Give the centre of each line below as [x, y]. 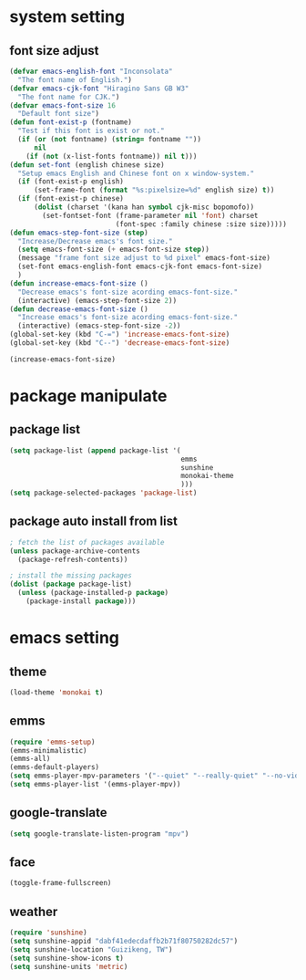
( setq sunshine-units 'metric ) [69, 966]
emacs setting [65, 638]
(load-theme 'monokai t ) [56, 692]
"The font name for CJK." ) [69, 97]
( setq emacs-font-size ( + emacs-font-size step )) [113, 250]
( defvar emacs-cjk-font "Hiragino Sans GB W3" [99, 89]
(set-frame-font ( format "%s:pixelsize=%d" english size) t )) [154, 190]
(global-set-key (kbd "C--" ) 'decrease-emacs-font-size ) [120, 343]
